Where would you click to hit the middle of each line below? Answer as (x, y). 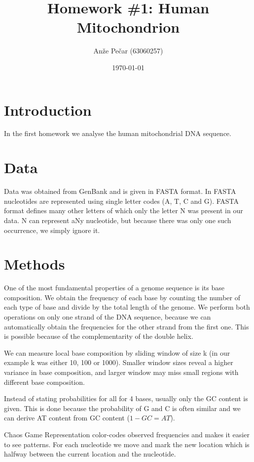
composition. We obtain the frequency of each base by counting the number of (122, 297)
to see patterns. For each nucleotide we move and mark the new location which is (127, 444)
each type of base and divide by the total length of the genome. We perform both (127, 307)
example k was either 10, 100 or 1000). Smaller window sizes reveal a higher (119, 362)
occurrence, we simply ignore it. (52, 230)
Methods (35, 264)
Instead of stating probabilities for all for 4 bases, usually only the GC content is (126, 398)
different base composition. (44, 382)
